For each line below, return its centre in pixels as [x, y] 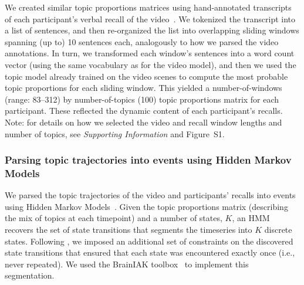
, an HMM [251, 218]
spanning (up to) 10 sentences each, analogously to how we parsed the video [142, 41]
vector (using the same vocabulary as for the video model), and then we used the [151, 64]
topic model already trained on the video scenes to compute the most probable [146, 76]
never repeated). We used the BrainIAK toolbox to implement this [127, 264]
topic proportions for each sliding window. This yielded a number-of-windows [143, 88]
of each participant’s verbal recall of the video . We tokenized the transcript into [150, 18]
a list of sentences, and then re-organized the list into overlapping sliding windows [152, 30]
